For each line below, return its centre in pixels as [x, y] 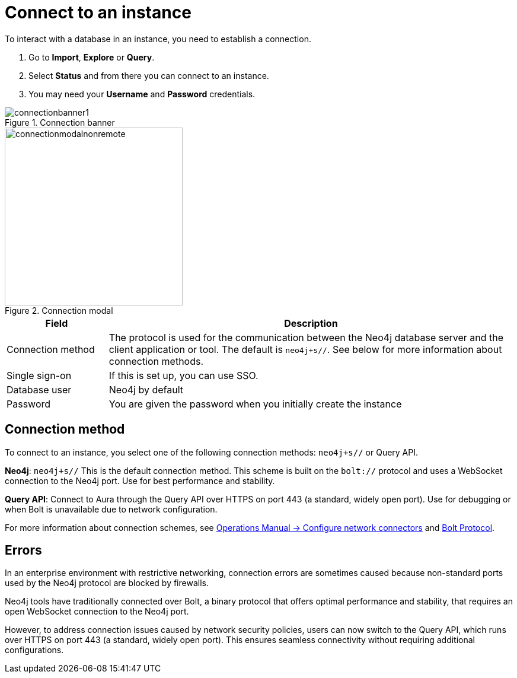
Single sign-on [39, 375]
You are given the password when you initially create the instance [255, 404]
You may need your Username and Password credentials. [142, 94]
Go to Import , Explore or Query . [92, 57]
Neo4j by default [146, 389]
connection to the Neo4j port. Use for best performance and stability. [140, 480]
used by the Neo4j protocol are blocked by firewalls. [107, 583]
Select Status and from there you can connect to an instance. [149, 75]
